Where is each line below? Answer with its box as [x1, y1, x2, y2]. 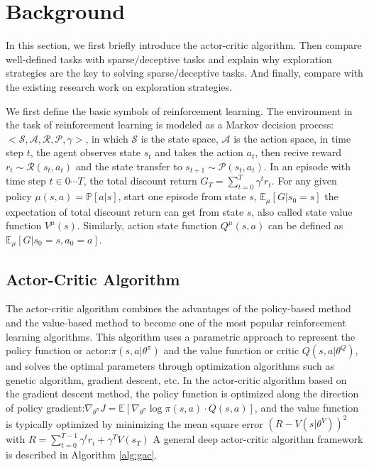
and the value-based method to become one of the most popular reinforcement [6, 315, 346, 330]
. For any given [271, 173, 337, 188]
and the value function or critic [163, 343, 299, 358]
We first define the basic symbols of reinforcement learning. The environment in [6, 103, 353, 118]
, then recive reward [255, 145, 342, 160]
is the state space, [141, 131, 219, 145]
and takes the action [155, 145, 243, 160]
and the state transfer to [75, 158, 182, 173]
